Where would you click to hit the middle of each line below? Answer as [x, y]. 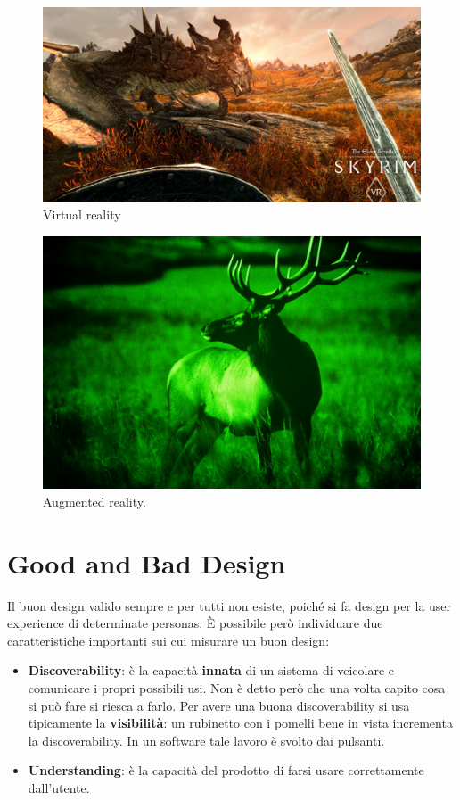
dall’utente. [59, 788]
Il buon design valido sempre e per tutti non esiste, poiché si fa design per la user [230, 605]
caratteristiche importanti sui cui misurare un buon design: [168, 640]
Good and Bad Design [147, 562]
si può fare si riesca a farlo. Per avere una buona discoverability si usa [219, 705]
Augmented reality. [94, 501]
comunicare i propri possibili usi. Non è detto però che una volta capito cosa [237, 688]
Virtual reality [82, 214]
